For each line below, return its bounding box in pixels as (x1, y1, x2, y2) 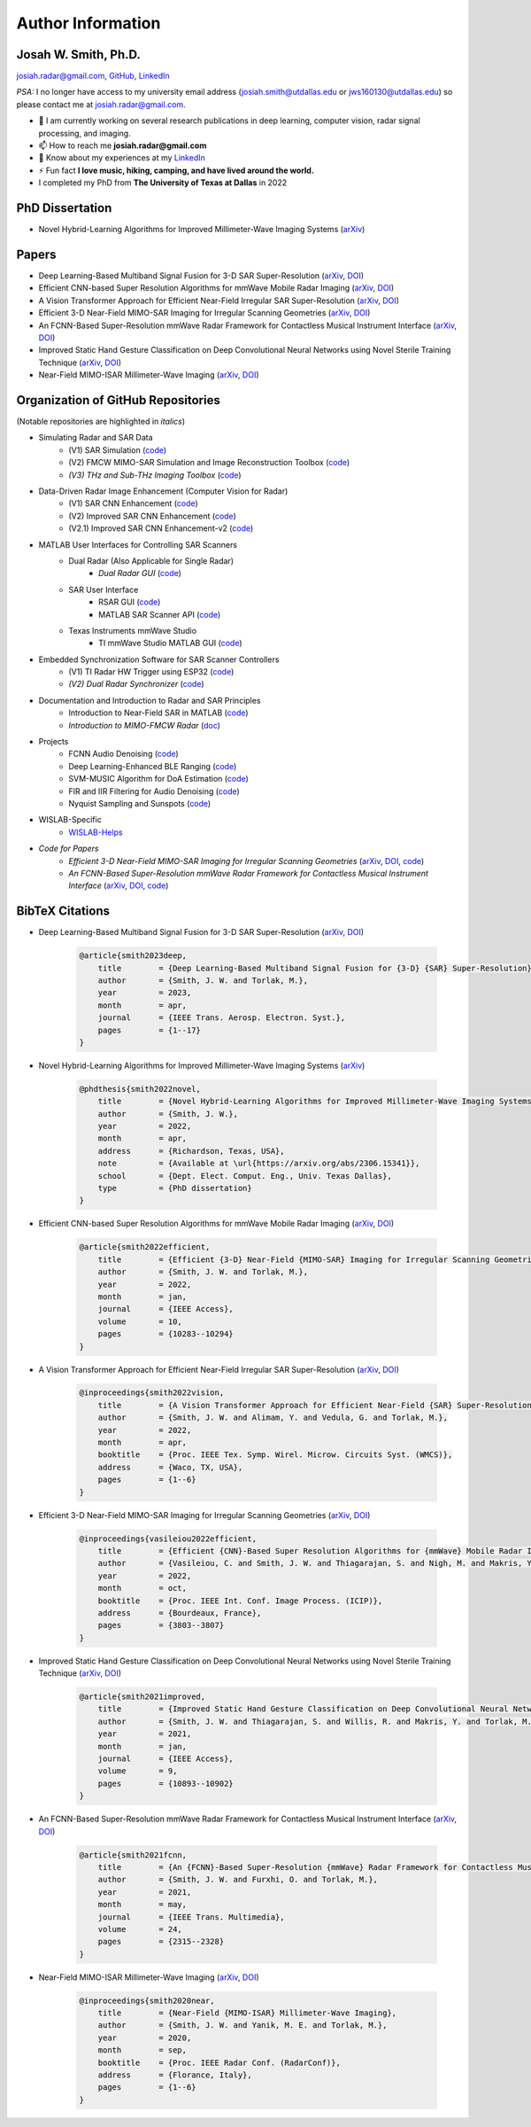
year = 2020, (97, 2032, 192, 2043)
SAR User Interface (68, 584, 139, 595)
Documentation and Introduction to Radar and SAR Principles (38, 695, 261, 705)
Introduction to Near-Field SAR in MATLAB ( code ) (68, 707, 249, 718)
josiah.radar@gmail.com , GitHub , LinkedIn (16, 71, 170, 82)
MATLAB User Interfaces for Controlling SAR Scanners (38, 539, 238, 549)
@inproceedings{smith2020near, (79, 1995, 216, 2006)
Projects (38, 736, 69, 747)
